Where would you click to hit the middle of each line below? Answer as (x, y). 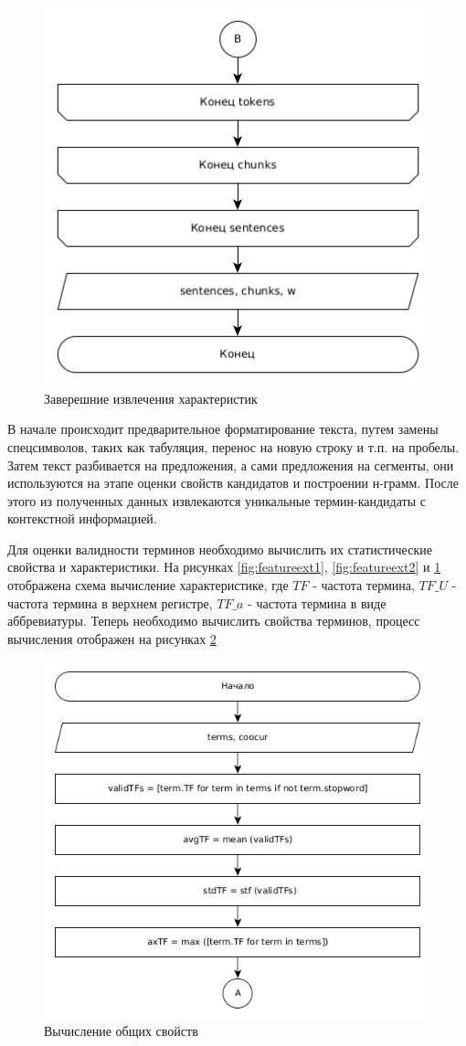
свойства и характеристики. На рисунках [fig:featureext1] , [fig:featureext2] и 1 (224, 567)
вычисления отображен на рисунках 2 (112, 638)
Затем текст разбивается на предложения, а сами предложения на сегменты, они (231, 465)
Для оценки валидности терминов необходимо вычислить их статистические (220, 549)
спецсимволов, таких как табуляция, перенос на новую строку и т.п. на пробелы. (233, 446)
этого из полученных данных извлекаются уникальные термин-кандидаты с (217, 500)
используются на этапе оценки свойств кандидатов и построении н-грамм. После (233, 483)
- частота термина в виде (317, 602)
